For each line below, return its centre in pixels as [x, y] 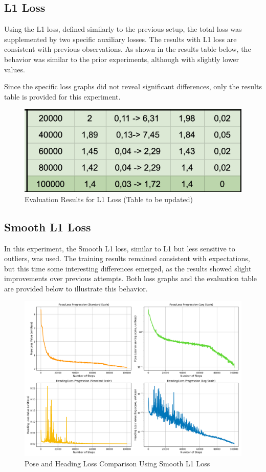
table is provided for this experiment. [62, 96]
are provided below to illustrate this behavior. [76, 289]
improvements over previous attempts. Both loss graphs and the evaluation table [130, 278]
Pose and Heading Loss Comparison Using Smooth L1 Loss [117, 463]
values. [15, 69]
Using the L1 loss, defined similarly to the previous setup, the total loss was [123, 29]
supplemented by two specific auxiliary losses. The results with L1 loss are [120, 39]
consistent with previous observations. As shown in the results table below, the [128, 49]
